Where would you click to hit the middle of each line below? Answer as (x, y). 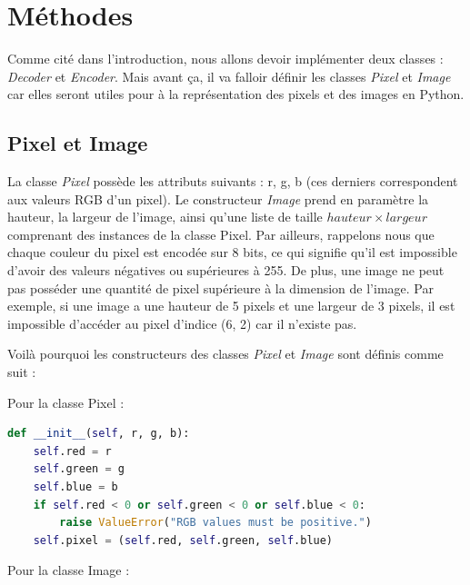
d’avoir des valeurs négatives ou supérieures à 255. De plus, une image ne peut (226, 270)
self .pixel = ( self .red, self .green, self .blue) (183, 540)
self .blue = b (75, 487)
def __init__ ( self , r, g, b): (99, 434)
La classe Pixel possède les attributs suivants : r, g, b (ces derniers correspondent (233, 181)
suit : (22, 372)
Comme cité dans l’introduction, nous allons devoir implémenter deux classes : (225, 59)
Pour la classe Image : (69, 570)
